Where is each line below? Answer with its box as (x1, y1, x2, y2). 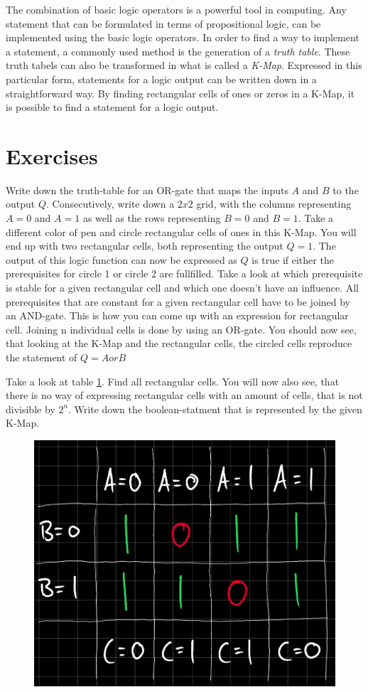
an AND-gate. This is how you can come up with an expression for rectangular (6, 308, 349, 323)
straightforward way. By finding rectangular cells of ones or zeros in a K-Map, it (6, 85, 355, 100)
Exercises (6, 141, 98, 170)
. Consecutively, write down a (45, 196, 175, 211)
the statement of (6, 350, 77, 364)
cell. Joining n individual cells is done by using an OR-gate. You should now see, (6, 321, 357, 336)
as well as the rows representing (82, 211, 221, 225)
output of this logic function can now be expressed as (6, 252, 237, 267)
